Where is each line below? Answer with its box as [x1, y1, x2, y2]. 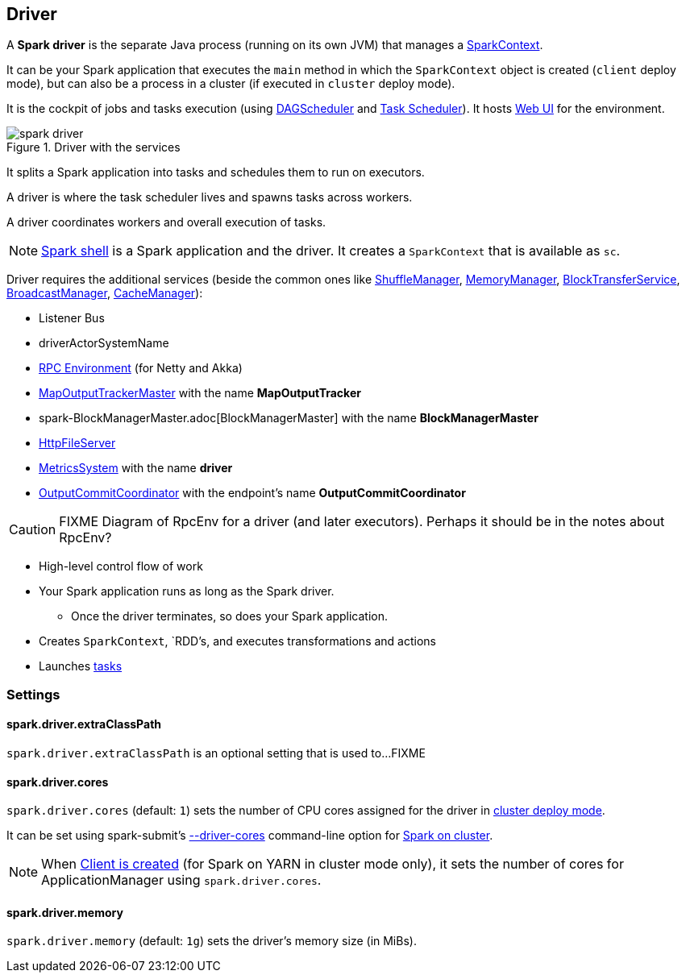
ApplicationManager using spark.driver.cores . [41, 872, 322, 889]
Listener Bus [39, 311, 105, 326]
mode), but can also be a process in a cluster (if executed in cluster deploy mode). [6, 77, 455, 91]
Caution [9, 521, 56, 538]
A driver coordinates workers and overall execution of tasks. [6, 215, 326, 230]
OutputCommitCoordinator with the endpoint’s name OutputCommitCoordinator [39, 486, 466, 500]
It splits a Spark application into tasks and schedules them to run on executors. [6, 165, 425, 180]
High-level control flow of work [39, 559, 203, 574]
